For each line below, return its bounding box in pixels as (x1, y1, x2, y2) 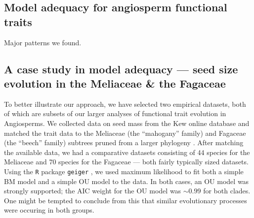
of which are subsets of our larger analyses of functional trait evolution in (4, 108, 226, 119)
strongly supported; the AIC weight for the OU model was (4, 186, 181, 196)
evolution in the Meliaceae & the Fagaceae (4, 75, 226, 91)
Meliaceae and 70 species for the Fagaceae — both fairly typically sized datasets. (4, 156, 249, 167)
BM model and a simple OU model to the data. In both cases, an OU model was (4, 176, 249, 186)
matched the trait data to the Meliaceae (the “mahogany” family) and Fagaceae (4, 127, 246, 138)
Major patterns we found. (4, 37, 82, 47)
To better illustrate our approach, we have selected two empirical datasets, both (4, 98, 246, 109)
